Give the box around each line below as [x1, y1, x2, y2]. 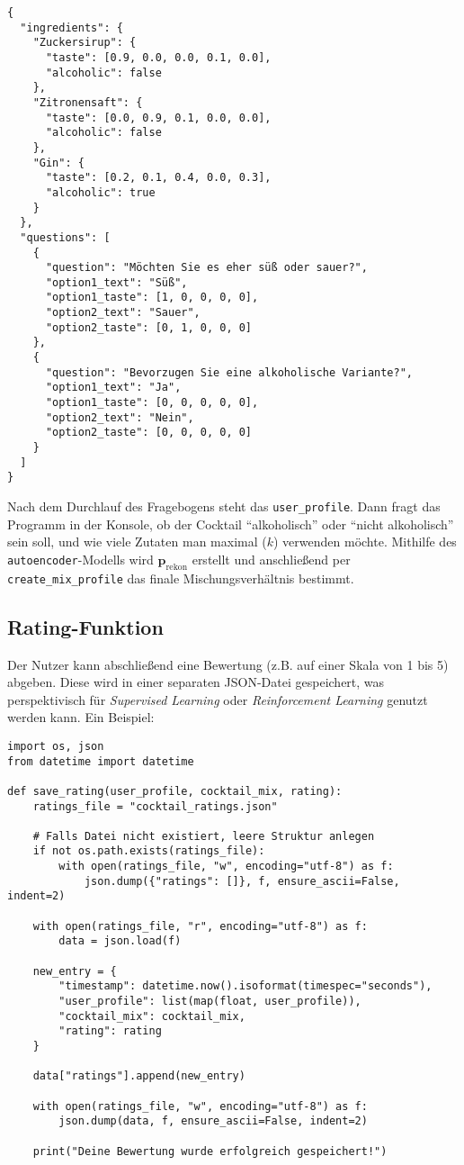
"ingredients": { [20, 21, 123, 34]
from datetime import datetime [7, 754, 194, 768]
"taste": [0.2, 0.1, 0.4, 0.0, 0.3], [45, 171, 272, 185]
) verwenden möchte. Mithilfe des [273, 532, 457, 551]
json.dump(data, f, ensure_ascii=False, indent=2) [58, 1115, 368, 1128]
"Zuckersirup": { [32, 36, 137, 50]
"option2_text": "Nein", [45, 411, 194, 424]
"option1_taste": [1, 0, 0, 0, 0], [45, 291, 259, 304]
